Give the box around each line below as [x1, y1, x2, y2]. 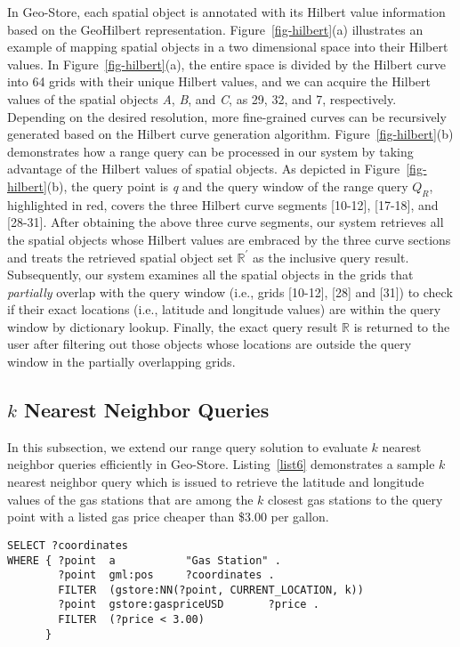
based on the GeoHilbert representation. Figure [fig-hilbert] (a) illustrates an [7, 20, 424, 38]
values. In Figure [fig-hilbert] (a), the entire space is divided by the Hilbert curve [7, 54, 446, 73]
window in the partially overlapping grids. [7, 352, 236, 371]
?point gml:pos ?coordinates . [58, 569, 275, 582]
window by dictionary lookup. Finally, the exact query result [7, 317, 338, 336]
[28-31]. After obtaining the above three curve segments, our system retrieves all [7, 213, 444, 231]
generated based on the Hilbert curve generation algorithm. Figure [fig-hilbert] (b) [7, 125, 454, 143]
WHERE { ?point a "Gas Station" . [7, 554, 281, 567]
